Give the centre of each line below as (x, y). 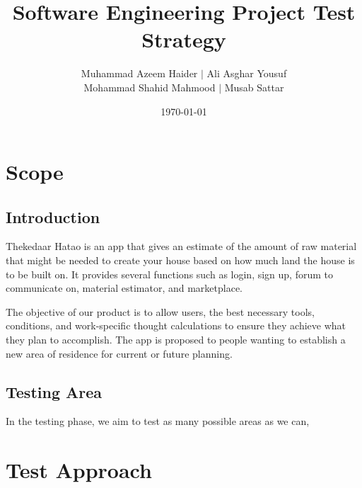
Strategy (184, 39)
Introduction (53, 216)
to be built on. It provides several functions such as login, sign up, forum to (169, 274)
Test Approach (79, 470)
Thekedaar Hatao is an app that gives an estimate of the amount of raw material (181, 246)
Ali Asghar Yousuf (247, 73)
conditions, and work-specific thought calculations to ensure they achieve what (176, 325)
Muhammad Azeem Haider (139, 73)
